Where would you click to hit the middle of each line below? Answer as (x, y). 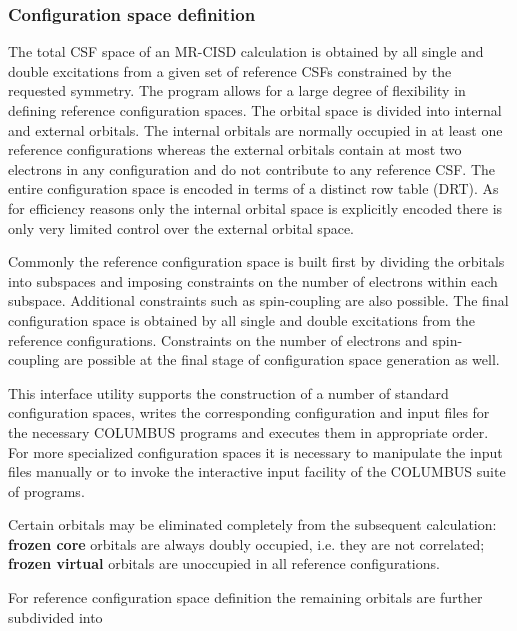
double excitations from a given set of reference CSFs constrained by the (230, 70)
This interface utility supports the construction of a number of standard (228, 392)
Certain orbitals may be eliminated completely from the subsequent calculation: (252, 524)
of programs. (46, 490)
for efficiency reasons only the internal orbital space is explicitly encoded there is (255, 207)
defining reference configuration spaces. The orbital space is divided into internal (255, 110)
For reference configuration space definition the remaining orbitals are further (245, 597)
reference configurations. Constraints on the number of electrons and (218, 339)
